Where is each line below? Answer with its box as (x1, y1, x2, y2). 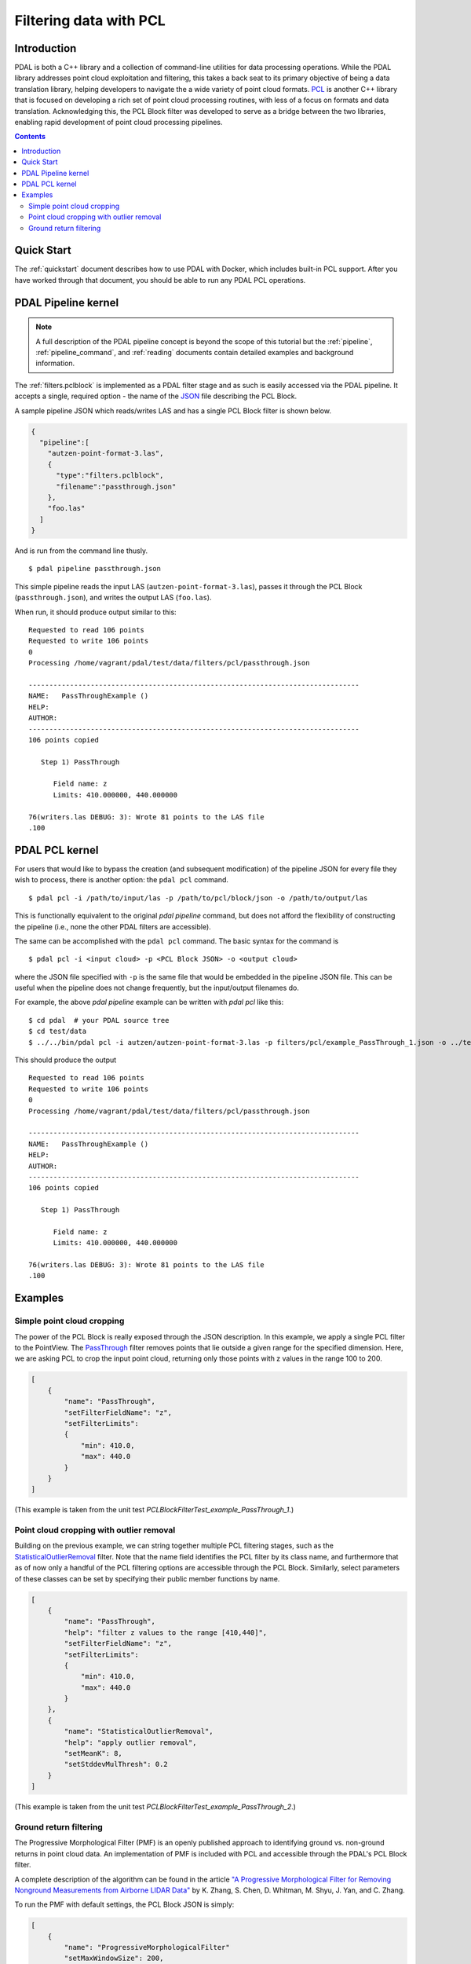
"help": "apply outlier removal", (64, 1738, 197, 1747)
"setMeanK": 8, (64, 1749, 123, 1758)
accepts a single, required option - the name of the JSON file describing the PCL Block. (14, 391, 298, 401)
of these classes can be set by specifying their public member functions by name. (14, 1574, 280, 1583)
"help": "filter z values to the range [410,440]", (64, 1628, 268, 1637)
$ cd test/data (28, 1027, 87, 1036)
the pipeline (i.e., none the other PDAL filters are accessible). (14, 922, 211, 931)
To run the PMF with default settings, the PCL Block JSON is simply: (14, 1900, 235, 1909)
